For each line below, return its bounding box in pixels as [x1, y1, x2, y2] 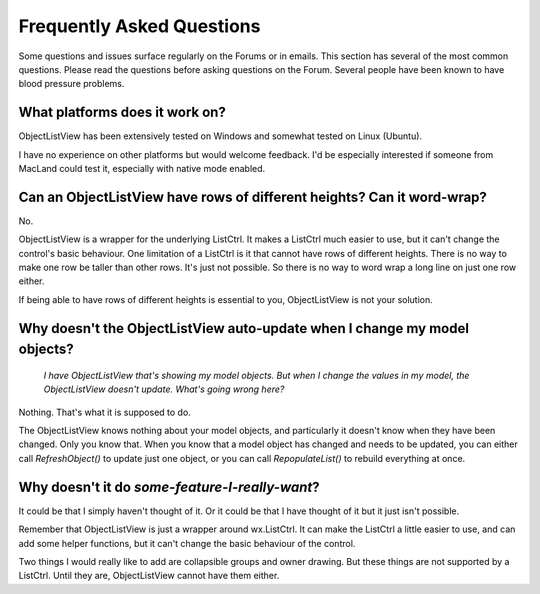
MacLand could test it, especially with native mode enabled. [18, 163, 266, 175]
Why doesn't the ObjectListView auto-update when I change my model [18, 320, 470, 337]
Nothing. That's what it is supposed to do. [18, 406, 192, 418]
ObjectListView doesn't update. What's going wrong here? [43, 383, 285, 395]
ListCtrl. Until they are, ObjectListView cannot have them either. [18, 570, 280, 582]
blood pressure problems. [18, 78, 125, 90]
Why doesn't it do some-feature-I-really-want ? [18, 478, 320, 495]
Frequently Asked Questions [18, 15, 261, 37]
